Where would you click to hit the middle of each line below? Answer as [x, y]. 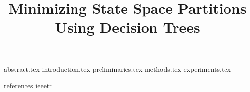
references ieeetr [28, 85]
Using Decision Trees [127, 27]
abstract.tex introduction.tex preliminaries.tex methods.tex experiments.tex [117, 69]
